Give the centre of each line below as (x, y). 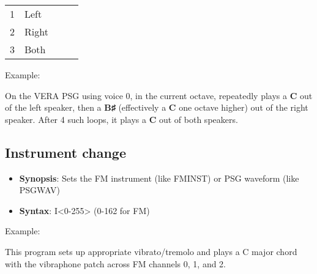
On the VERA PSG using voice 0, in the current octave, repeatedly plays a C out (159, 95)
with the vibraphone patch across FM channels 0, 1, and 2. (116, 263)
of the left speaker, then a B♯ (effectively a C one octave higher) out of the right (157, 107)
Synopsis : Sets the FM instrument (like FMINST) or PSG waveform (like (159, 178)
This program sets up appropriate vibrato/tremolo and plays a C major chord (151, 251)
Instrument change (66, 152)
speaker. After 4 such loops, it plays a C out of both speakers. (121, 119)
